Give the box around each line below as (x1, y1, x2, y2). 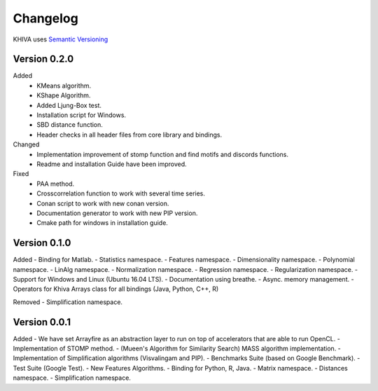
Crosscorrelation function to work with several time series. (36, 189, 206, 198)
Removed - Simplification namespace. (13, 298, 122, 306)
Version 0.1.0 (13, 237, 71, 249)
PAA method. (36, 179, 75, 188)
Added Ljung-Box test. (36, 101, 101, 109)
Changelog (13, 11, 78, 26)
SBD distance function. (36, 121, 103, 129)
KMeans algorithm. (36, 81, 91, 90)
